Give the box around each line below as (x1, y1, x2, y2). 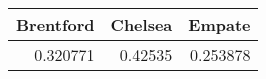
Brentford (16, 13, 95, 36)
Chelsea (110, 13, 173, 36)
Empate (188, 13, 251, 36)
